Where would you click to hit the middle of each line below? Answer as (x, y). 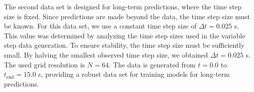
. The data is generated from (152, 64)
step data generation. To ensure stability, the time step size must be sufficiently (124, 45)
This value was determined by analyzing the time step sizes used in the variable (125, 35)
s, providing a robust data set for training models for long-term (134, 74)
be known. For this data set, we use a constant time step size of (100, 26)
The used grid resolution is (44, 64)
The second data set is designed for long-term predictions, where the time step (123, 6)
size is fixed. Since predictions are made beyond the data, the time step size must (127, 16)
